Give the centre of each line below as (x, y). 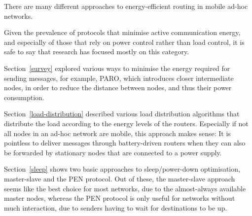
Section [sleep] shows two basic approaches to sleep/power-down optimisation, (122, 169)
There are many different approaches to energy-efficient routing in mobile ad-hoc (126, 6)
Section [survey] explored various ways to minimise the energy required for (117, 68)
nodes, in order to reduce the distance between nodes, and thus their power (118, 88)
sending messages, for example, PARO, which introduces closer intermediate (119, 78)
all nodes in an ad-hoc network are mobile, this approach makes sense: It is (117, 133)
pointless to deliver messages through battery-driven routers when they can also (125, 143)
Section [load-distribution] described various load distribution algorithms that (122, 114)
